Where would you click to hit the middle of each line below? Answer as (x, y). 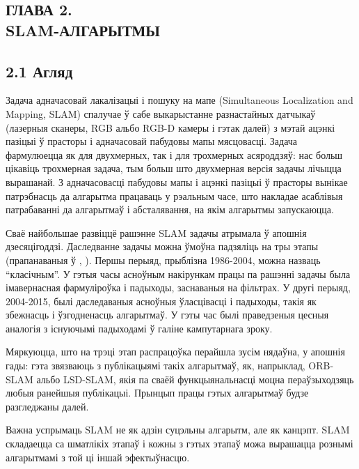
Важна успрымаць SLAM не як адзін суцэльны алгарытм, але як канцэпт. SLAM (178, 430)
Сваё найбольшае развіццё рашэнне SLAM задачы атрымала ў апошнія (156, 232)
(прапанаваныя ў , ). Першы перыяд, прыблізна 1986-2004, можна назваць (163, 260)
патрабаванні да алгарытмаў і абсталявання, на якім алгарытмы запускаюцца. (170, 209)
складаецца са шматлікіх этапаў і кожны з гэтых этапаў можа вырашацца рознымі (179, 444)
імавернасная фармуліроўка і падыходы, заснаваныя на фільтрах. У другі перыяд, (178, 287)
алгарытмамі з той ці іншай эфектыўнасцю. (98, 457)
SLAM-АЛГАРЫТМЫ (83, 30)
